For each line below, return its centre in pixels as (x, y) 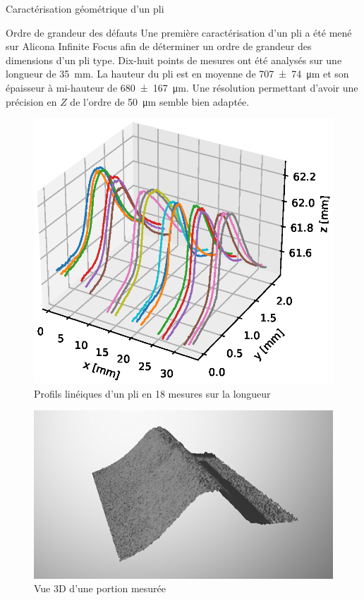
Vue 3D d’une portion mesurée (100, 588)
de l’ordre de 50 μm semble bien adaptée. (160, 101)
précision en (31, 101)
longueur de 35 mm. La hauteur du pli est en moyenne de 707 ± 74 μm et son (177, 74)
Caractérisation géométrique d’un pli (85, 8)
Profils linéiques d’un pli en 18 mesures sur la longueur (152, 393)
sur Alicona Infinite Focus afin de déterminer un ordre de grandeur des (159, 46)
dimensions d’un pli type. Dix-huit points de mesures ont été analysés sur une (174, 60)
